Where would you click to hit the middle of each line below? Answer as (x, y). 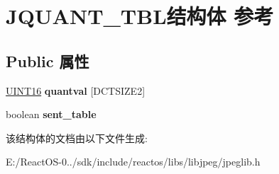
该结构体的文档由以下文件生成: (77, 138)
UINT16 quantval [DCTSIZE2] (76, 90)
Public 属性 (48, 60)
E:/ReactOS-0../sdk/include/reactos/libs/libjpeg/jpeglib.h (133, 162)
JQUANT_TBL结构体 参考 (140, 16)
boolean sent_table (51, 114)
